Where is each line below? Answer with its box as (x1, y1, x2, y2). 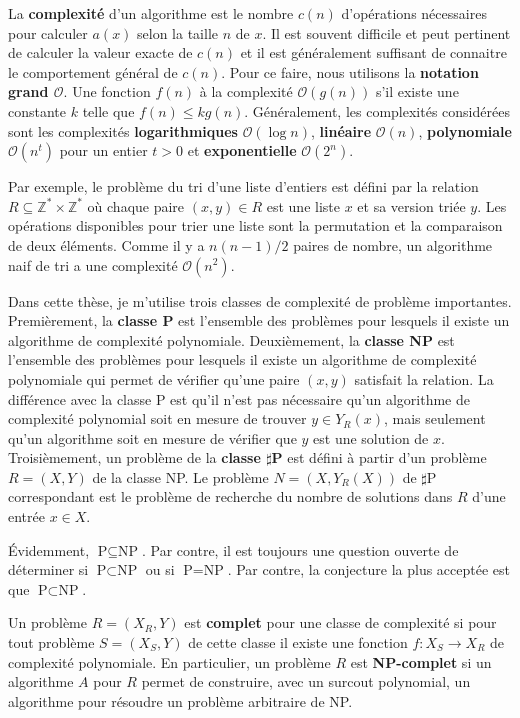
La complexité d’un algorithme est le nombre (8, 3, 294, 23)
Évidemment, (8, 539, 90, 560)
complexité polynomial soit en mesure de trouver (8, 408, 307, 429)
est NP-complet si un (350, 651, 492, 672)
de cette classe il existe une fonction (188, 632, 408, 653)
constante (8, 100, 67, 121)
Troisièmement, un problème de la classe (8, 447, 261, 468)
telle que (82, 100, 135, 121)
